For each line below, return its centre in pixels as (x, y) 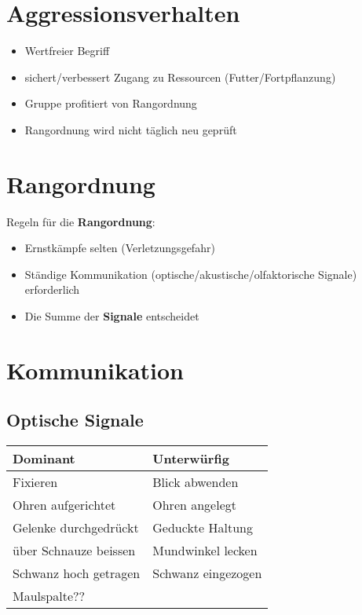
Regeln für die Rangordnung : (81, 221)
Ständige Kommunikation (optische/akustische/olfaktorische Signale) (191, 274)
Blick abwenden (196, 482)
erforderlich (52, 289)
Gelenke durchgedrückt (76, 528)
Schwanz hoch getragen (77, 573)
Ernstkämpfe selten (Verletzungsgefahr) (120, 248)
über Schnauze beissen (74, 551)
